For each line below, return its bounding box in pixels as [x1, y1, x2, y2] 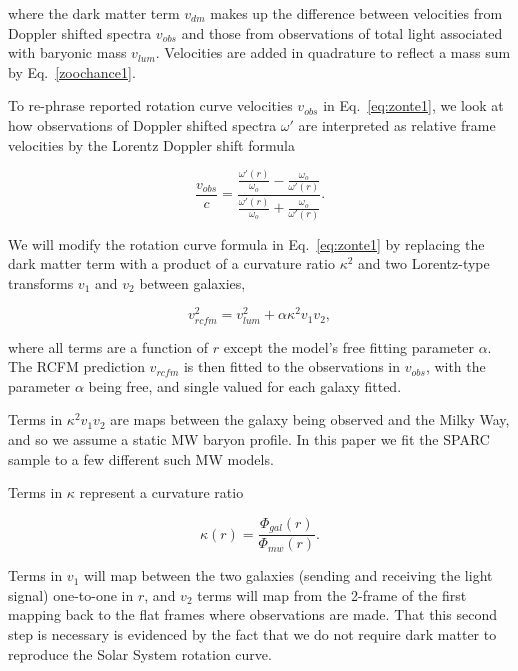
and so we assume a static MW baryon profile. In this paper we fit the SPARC [8, 428, 490, 449]
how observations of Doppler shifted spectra [8, 114, 277, 135]
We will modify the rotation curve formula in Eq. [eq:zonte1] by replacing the [8, 233, 485, 254]
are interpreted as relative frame [298, 114, 496, 135]
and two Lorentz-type [358, 253, 490, 274]
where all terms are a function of [8, 336, 209, 357]
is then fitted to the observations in [183, 356, 401, 377]
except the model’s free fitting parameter [223, 336, 474, 357]
